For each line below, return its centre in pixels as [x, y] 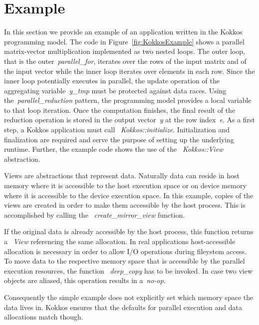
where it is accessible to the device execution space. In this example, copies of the [129, 195]
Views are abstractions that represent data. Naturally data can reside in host [122, 175]
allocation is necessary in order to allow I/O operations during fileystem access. [126, 251]
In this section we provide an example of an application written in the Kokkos [123, 32]
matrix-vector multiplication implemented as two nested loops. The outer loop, [125, 51]
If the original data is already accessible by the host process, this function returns [129, 231]
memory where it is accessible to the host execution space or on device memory [125, 185]
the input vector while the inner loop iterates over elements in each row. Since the [129, 71]
